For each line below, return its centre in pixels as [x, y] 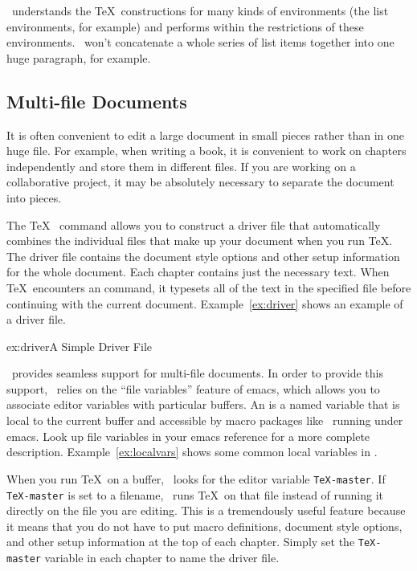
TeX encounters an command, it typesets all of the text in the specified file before [209, 287]
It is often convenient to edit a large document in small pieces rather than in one [205, 135]
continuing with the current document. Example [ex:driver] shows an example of [205, 303]
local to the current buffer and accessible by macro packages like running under [205, 420]
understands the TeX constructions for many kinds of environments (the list [200, 10]
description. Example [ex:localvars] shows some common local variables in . [192, 452]
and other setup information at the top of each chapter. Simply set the [181, 542]
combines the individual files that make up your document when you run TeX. [200, 241]
